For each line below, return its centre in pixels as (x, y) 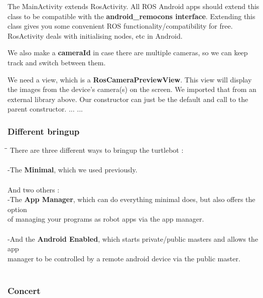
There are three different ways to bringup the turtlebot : (97, 150)
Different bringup (44, 131)
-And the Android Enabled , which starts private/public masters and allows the (133, 238)
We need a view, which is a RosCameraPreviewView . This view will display (130, 79)
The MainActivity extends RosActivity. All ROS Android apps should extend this (134, 6)
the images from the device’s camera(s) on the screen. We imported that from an (132, 89)
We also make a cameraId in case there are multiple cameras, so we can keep (128, 53)
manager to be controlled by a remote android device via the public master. (124, 258)
